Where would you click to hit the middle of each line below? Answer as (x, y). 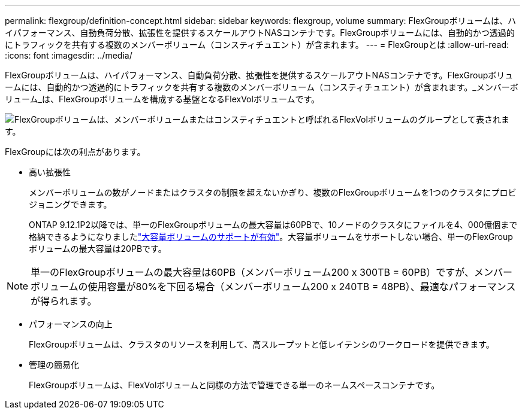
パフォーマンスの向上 (71, 324)
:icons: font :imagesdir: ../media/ (69, 55)
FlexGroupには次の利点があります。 (75, 152)
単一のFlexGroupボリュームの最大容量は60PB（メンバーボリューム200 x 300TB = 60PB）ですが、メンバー (271, 272)
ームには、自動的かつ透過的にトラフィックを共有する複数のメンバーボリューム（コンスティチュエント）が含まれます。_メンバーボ (262, 87)
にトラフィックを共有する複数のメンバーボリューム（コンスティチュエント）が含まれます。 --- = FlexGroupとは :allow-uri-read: (257, 45)
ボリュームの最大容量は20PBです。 (98, 249)
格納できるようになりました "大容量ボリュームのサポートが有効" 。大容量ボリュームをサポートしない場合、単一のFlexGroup (271, 237)
